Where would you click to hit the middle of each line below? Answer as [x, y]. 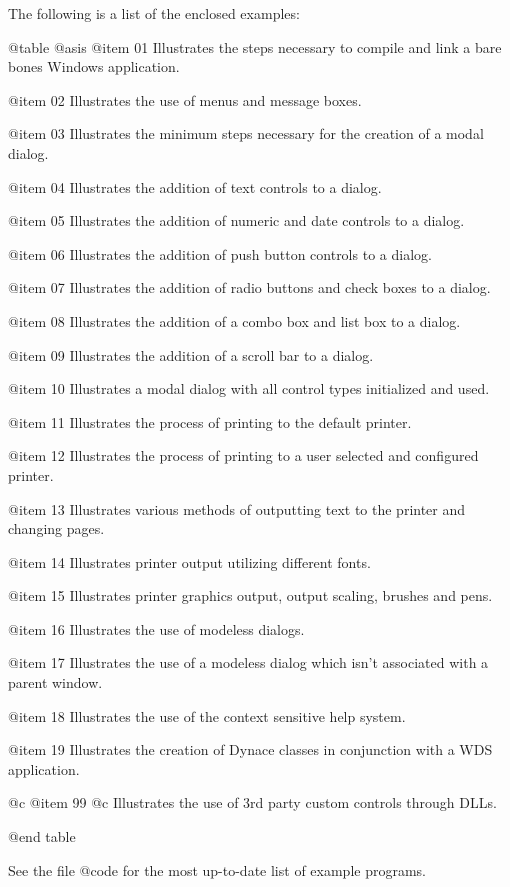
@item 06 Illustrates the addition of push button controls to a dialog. [220, 253]
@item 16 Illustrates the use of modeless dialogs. [156, 628]
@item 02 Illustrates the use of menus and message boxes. [185, 99]
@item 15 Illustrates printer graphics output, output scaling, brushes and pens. [250, 595]
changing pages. [56, 528]
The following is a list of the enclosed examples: [154, 13]
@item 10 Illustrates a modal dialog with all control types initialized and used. [249, 388]
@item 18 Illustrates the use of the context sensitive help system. [207, 715]
